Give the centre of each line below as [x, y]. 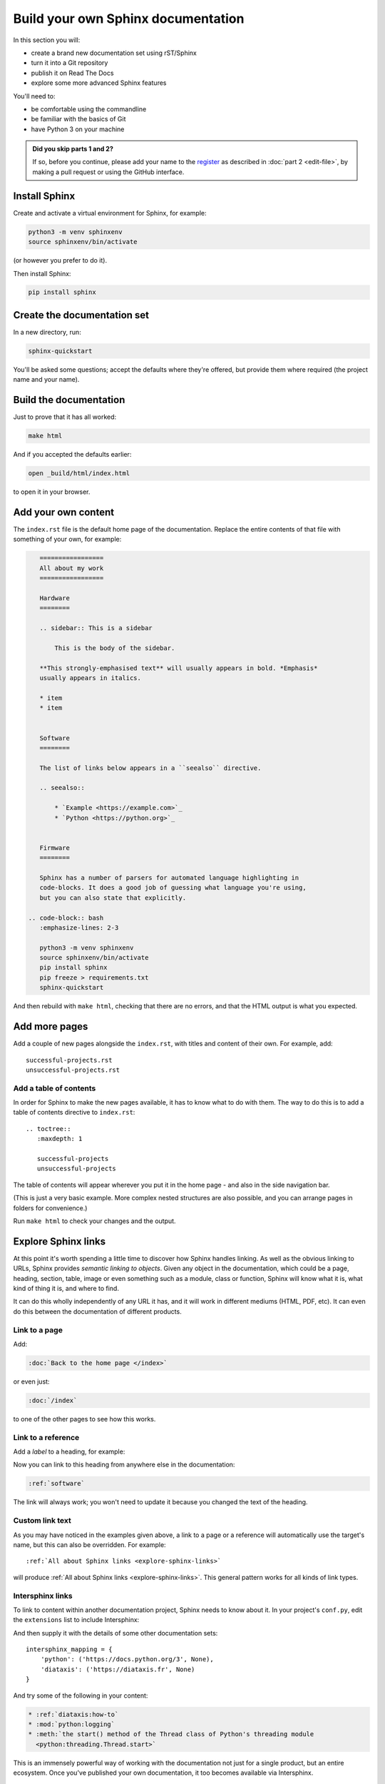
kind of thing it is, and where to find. [66, 1289]
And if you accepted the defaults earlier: [72, 455]
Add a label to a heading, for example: [69, 1451]
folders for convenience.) [50, 1208]
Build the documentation [69, 400]
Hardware [55, 598]
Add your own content [63, 512]
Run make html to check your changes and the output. [94, 1221]
